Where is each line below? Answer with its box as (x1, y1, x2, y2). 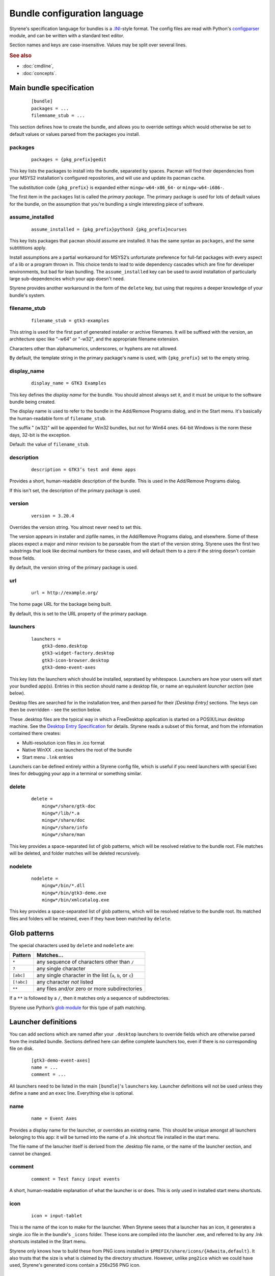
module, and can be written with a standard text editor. (9, 32, 124, 38)
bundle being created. (9, 399, 56, 405)
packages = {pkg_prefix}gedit (31, 156, 107, 162)
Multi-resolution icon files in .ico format (22, 740, 105, 746)
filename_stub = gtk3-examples (31, 317, 109, 324)
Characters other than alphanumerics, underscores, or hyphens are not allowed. (9, 345, 178, 352)
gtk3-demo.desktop (41, 643, 88, 649)
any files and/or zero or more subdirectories (36, 985, 143, 992)
